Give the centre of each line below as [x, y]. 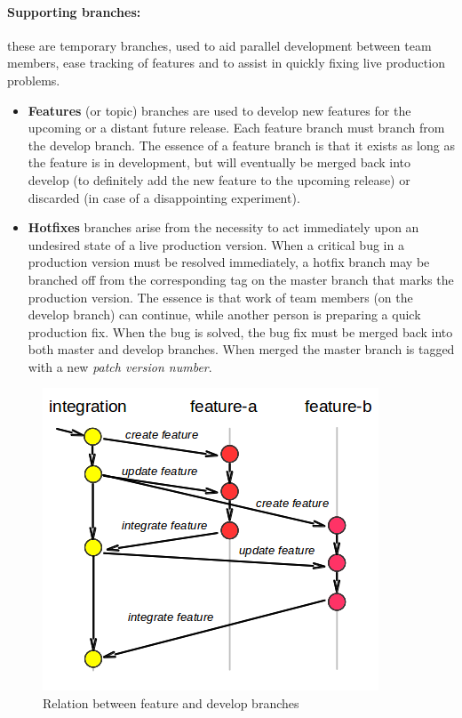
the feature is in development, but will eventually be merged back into [219, 162]
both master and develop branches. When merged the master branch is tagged [241, 349]
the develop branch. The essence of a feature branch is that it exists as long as [241, 145]
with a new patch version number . [120, 366]
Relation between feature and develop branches [171, 703]
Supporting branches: [74, 11]
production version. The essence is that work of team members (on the [220, 297]
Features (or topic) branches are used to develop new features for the [219, 110]
